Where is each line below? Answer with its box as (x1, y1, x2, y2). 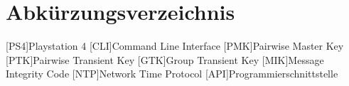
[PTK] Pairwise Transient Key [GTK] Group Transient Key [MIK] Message (6, 52, 324, 67)
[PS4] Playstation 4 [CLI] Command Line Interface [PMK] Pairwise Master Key (6, 38, 344, 53)
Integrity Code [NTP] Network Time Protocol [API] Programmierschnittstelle (6, 66, 338, 81)
